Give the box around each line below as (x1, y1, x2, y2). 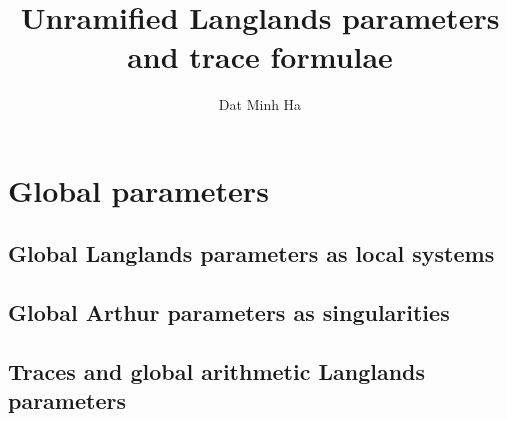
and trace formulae (127, 36, 393, 77)
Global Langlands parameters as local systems (8, 238, 495, 269)
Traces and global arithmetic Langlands (8, 356, 426, 387)
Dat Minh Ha (218, 94, 302, 115)
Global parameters (8, 169, 269, 210)
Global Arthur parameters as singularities (8, 297, 450, 328)
